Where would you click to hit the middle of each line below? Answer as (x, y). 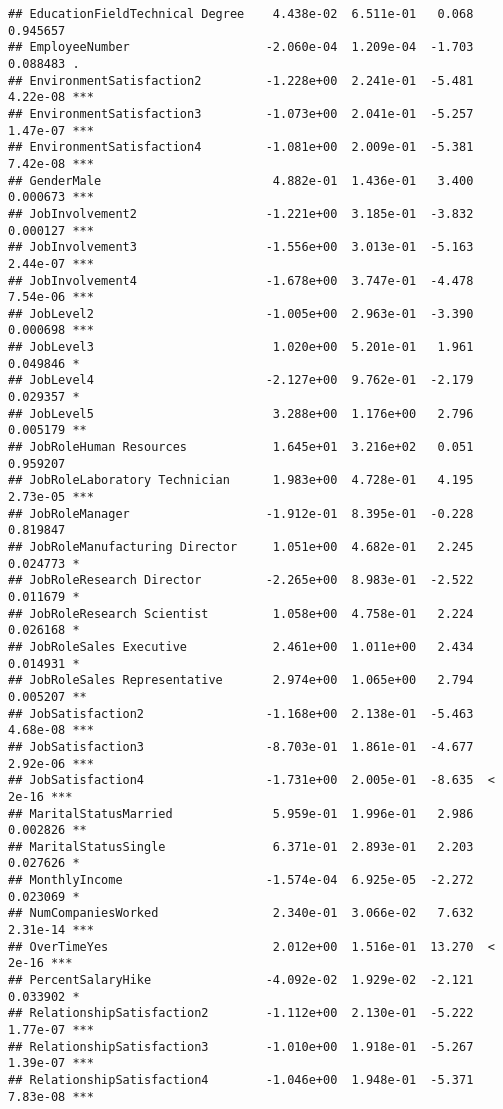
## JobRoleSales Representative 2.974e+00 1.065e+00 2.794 (241, 680)
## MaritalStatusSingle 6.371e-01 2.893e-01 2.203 (241, 846)
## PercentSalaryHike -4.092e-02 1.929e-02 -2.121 (241, 980)
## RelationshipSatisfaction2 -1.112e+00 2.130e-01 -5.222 (241, 1013)
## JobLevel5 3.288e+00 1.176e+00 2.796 (241, 413)
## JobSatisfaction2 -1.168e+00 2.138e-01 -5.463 (241, 713)
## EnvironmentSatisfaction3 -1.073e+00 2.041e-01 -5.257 (241, 113)
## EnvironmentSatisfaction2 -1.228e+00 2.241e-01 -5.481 (241, 80)
